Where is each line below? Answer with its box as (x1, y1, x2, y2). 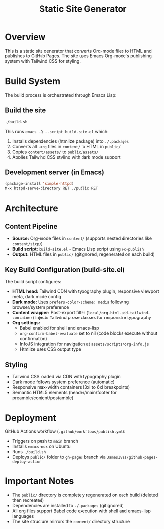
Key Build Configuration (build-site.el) (5, 265, 125, 274)
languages (12, 513, 34, 519)
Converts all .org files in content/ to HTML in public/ (12, 143, 121, 149)
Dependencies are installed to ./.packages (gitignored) (12, 502, 124, 508)
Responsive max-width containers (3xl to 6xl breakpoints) (12, 384, 130, 390)
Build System (5, 76, 61, 87)
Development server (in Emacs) (5, 168, 105, 176)
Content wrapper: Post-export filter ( (12, 309, 88, 315)
